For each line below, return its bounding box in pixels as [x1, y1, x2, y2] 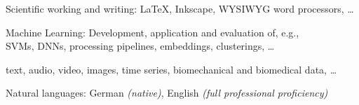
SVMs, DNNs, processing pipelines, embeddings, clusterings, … [6, 38, 275, 53]
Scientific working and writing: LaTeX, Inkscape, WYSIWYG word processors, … [6, 1, 354, 15]
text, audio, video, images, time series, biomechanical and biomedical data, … [6, 62, 337, 76]
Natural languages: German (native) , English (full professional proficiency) [6, 85, 328, 100]
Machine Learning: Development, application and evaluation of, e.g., [6, 24, 299, 39]
